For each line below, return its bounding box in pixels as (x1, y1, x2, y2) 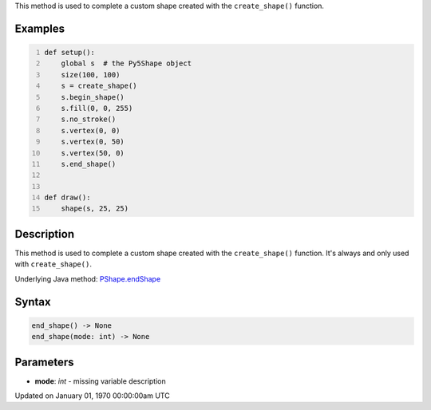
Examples (14, 22, 65, 35)
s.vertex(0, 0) (61, 126, 121, 135)
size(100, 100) (61, 70, 121, 79)
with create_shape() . (14, 259, 92, 269)
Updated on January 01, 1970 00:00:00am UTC (14, 391, 171, 400)
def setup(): (44, 48, 96, 57)
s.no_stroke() (61, 115, 117, 124)
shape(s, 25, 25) (61, 204, 129, 213)
